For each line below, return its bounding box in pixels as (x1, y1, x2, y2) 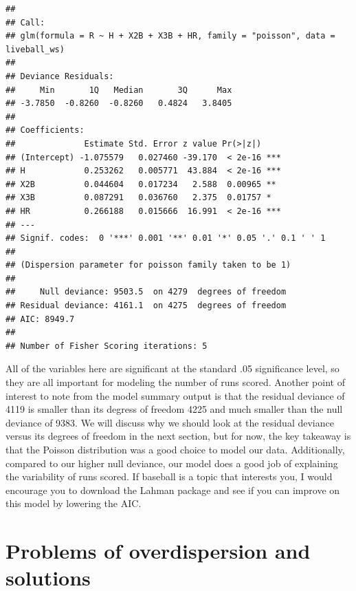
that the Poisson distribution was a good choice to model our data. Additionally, (5, 442, 345, 456)
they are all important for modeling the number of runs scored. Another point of (5, 375, 345, 389)
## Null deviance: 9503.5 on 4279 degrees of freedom (5, 287, 287, 297)
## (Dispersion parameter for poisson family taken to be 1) (5, 260, 291, 270)
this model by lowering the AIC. (5, 496, 142, 511)
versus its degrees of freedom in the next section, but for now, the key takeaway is (5, 429, 351, 443)
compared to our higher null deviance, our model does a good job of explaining (5, 455, 338, 470)
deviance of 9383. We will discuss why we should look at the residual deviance (5, 415, 334, 429)
